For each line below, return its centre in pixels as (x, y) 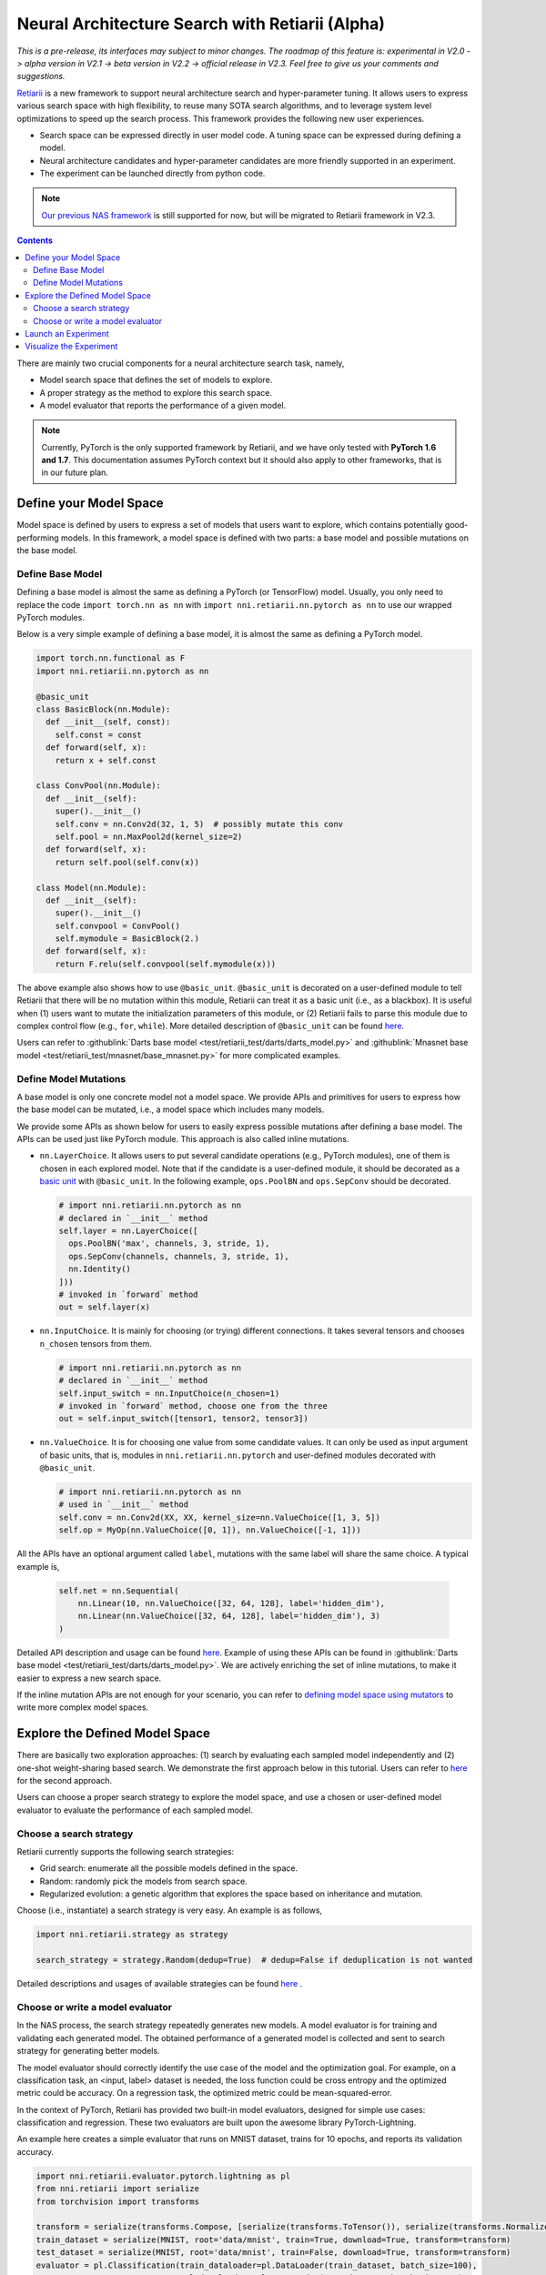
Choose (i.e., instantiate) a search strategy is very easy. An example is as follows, (170, 1910)
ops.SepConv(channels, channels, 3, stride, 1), (179, 1256)
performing (38, 538)
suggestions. (41, 76)
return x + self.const (106, 760)
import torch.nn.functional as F (111, 658)
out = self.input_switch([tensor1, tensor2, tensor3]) (183, 1419)
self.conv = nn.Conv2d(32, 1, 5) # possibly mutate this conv (199, 824)
